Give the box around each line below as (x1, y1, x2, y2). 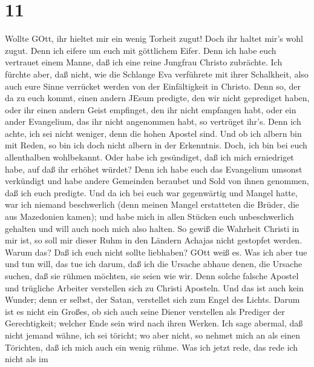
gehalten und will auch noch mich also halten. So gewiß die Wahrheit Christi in (5, 222, 299, 234)
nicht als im (5, 352, 48, 365)
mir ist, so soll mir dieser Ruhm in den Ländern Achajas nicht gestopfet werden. (5, 234, 303, 246)
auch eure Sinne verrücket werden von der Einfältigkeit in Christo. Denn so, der (5, 79, 301, 92)
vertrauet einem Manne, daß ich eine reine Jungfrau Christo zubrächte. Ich (5, 56, 283, 68)
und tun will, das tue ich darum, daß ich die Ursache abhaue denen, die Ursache (5, 257, 303, 270)
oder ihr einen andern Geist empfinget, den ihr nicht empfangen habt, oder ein (5, 103, 296, 116)
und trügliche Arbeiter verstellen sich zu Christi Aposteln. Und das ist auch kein (5, 281, 304, 294)
